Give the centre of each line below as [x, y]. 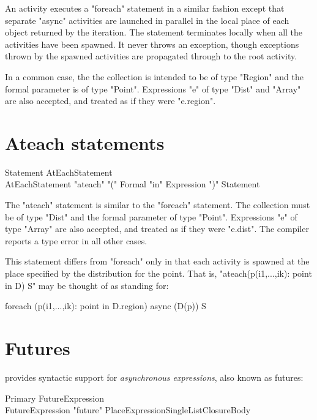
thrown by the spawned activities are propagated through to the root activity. [151, 56]
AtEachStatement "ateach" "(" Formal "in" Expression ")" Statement [132, 184]
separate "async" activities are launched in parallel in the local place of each [147, 20]
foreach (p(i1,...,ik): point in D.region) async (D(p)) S [106, 306]
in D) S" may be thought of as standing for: [87, 285]
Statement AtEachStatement [59, 172]
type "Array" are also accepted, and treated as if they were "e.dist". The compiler [157, 229]
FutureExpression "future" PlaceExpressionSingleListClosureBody [128, 410]
